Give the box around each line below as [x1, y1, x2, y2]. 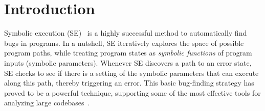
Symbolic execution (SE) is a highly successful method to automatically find [4, 27, 247, 38]
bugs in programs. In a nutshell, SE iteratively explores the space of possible [4, 37, 244, 48]
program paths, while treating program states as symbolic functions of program [4, 47, 252, 58]
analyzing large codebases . [4, 97, 90, 108]
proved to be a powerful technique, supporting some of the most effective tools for [4, 87, 261, 98]
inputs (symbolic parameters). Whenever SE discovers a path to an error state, [4, 57, 252, 68]
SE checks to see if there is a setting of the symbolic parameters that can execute [4, 67, 259, 78]
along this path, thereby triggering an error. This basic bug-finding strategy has [4, 77, 254, 88]
